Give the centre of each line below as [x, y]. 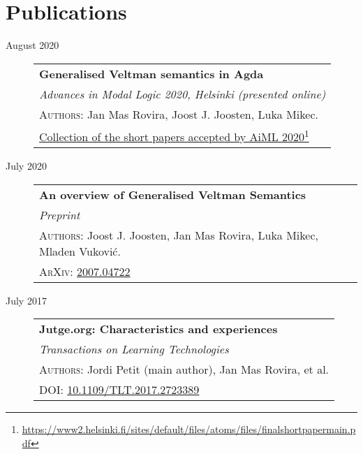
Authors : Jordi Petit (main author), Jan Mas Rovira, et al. [184, 369]
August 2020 [32, 45]
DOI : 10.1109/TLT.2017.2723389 [119, 390]
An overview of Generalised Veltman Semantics [173, 194]
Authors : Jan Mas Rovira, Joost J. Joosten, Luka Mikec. [179, 114]
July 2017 [26, 300]
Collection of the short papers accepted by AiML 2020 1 [174, 136]
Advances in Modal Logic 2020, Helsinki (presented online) [183, 94]
